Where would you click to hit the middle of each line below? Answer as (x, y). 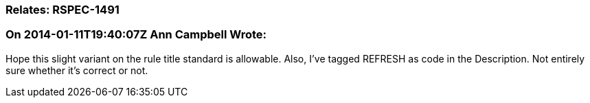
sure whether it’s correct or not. (77, 70)
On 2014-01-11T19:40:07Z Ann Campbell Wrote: (136, 35)
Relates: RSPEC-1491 (63, 10)
